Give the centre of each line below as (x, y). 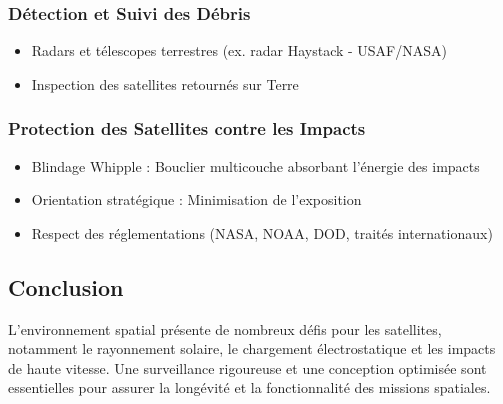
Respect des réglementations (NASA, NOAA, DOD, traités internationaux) (262, 232)
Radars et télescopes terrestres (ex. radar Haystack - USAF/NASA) (239, 50)
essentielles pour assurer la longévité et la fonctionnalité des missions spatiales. (249, 387)
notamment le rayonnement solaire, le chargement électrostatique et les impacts (252, 348)
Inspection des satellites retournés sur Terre (165, 83)
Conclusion (66, 286)
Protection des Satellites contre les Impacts (187, 128)
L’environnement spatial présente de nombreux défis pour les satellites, (225, 328)
